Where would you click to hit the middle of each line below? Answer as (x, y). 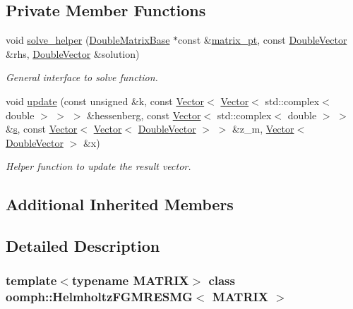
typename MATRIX (130, 280)
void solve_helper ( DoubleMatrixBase (88, 40)
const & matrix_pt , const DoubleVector (263, 40)
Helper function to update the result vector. (98, 166)
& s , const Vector (42, 129)
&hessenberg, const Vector (144, 115)
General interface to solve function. (82, 77)
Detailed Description (83, 246)
